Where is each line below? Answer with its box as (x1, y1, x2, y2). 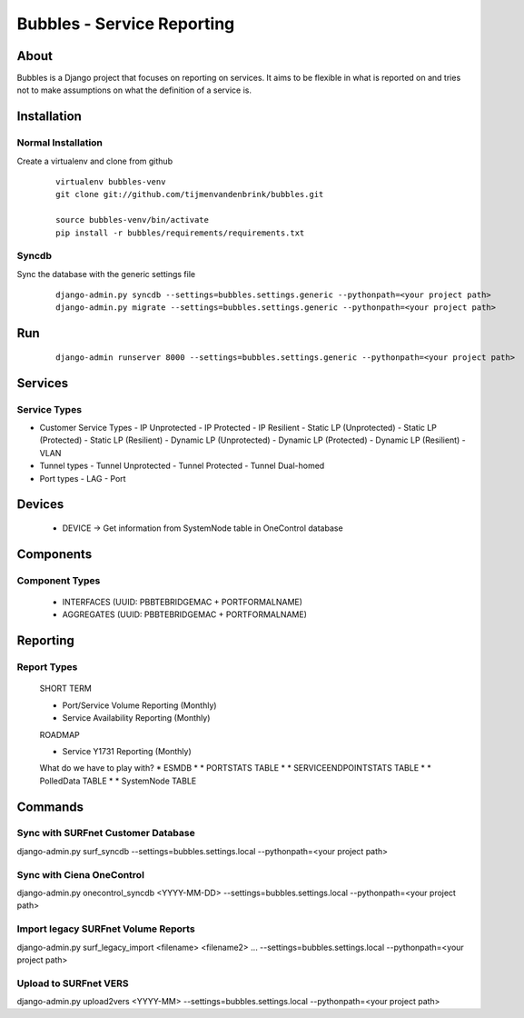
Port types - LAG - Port (39, 473, 126, 484)
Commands (16, 799, 84, 814)
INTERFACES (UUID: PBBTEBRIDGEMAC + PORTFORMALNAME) (62, 596, 303, 607)
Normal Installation (16, 136, 104, 149)
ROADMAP (39, 729, 81, 740)
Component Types (16, 574, 101, 586)
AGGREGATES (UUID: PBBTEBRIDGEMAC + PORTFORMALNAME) (62, 609, 308, 620)
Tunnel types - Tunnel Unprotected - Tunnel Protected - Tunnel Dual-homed (39, 460, 325, 472)
